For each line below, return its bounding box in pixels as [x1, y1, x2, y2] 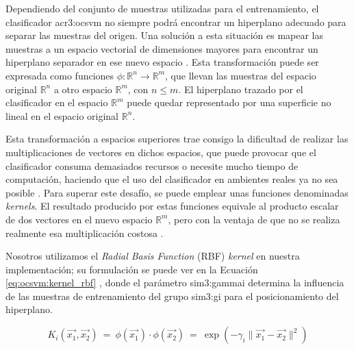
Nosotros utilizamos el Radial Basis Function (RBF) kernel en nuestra [5, 249, 300, 263]
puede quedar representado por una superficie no [127, 95, 331, 110]
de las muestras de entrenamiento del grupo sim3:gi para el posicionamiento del [5, 288, 339, 303]
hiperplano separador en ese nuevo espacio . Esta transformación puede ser [5, 55, 319, 69]
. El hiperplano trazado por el [178, 82, 303, 96]
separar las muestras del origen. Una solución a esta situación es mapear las [5, 28, 324, 42]
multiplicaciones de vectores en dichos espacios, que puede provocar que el [5, 145, 316, 159]
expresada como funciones [5, 68, 114, 82]
